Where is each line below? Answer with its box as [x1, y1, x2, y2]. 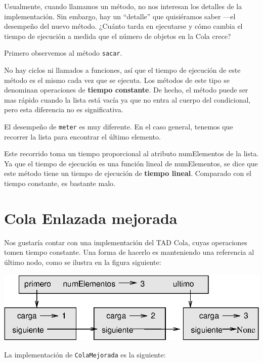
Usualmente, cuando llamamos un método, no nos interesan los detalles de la [4, 1, 242, 11]
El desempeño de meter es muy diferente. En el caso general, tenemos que [4, 121, 233, 131]
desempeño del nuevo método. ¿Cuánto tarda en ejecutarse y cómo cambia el [4, 21, 243, 31]
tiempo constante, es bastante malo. [4, 178, 115, 189]
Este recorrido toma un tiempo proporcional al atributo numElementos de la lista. [4, 148, 259, 159]
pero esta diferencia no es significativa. [4, 104, 123, 115]
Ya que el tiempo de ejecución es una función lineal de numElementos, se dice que [4, 158, 258, 168]
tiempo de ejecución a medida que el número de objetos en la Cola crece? [4, 30, 231, 41]
